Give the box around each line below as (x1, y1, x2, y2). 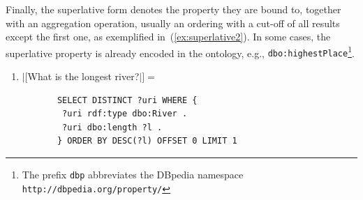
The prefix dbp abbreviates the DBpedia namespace (22, 167, 244, 182)
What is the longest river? (27, 69, 140, 84)
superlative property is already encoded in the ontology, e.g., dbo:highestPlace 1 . (6, 43, 355, 60)
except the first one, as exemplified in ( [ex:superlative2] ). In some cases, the (6, 29, 331, 44)
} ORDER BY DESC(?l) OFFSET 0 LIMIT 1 (57, 136, 237, 146)
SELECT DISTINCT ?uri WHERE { (57, 95, 198, 105)
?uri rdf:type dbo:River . (62, 109, 188, 119)
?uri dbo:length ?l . (62, 122, 163, 132)
